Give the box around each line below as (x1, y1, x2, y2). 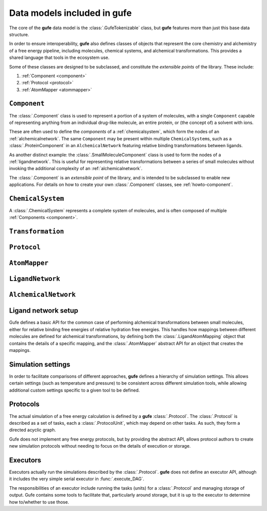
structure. (9, 31, 29, 37)
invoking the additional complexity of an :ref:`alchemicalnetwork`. (9, 166, 143, 171)
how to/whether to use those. (9, 499, 69, 505)
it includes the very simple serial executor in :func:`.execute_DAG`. (9, 476, 144, 482)
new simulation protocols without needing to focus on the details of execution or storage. (9, 443, 191, 449)
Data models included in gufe (9, 7, 132, 18)
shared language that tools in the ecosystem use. (9, 55, 110, 60)
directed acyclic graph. (9, 427, 56, 433)
